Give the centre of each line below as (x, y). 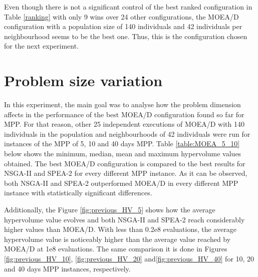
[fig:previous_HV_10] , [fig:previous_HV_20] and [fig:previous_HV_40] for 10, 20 (129, 258)
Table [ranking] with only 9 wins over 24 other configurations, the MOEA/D (121, 16)
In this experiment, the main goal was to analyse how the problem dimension (122, 104)
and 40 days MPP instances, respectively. (67, 268)
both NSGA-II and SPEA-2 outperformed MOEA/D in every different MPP (121, 183)
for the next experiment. (42, 46)
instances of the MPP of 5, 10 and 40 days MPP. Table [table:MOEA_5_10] (122, 144)
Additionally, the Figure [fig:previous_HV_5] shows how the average (110, 210)
